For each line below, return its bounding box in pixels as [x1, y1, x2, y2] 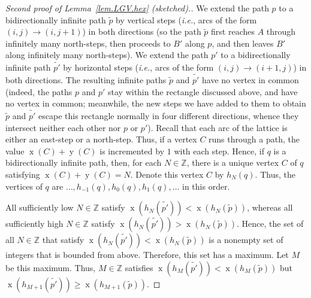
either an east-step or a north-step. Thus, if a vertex [5, 133, 197, 145]
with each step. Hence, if [174, 144, 264, 157]
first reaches [211, 25, 255, 38]
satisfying [5, 168, 40, 180]
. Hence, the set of [237, 217, 304, 230]
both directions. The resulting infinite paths [5, 74, 167, 86]
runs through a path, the [209, 133, 300, 145]
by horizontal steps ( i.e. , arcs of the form [63, 61, 214, 74]
